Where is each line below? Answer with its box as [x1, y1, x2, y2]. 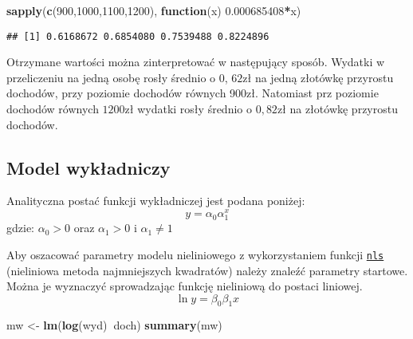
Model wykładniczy [6, 155, 171, 179]
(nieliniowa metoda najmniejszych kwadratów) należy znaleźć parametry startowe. [6, 262, 408, 278]
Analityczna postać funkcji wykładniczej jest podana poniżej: [6, 192, 305, 209]
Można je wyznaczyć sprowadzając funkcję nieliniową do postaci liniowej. [6, 278, 363, 294]
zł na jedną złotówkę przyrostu [242, 69, 394, 85]
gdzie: [6, 219, 34, 236]
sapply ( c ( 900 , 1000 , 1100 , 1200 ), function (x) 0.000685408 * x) [6, 2, 301, 18]
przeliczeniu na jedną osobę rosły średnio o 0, [6, 69, 228, 85]
